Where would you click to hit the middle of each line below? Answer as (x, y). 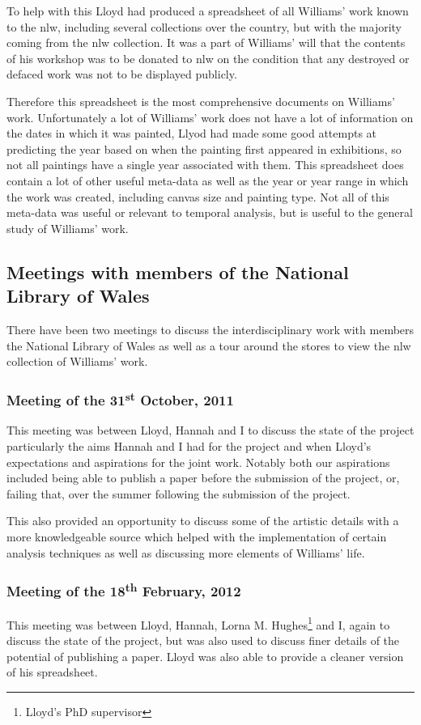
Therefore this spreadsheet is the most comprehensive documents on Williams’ (201, 101)
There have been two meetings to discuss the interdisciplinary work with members (210, 329)
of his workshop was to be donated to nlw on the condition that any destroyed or (208, 58)
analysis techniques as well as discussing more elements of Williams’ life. (186, 552)
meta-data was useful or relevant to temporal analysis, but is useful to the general (210, 212)
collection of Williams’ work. (77, 361)
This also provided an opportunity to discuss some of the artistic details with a (203, 521)
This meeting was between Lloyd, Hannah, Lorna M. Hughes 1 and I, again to (198, 623)
